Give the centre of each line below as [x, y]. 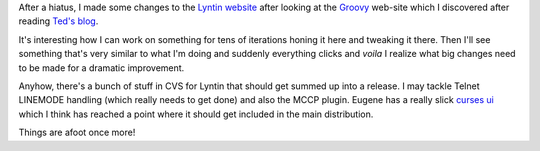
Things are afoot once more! [77, 132]
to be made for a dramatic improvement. [101, 67]
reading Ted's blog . [58, 21]
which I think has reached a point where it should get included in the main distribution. [196, 114]
